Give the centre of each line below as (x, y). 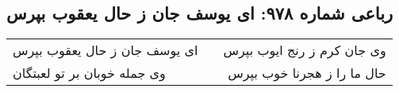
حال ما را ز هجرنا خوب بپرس (307, 73)
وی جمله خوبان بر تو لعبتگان (89, 73)
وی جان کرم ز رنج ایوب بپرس (305, 50)
